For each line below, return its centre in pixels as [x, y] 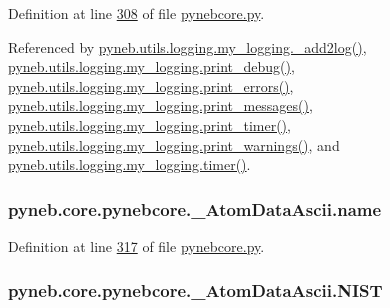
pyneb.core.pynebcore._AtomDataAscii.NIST [195, 290]
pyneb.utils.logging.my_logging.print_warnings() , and [174, 144]
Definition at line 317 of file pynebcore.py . [136, 245]
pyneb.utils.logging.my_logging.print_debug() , [151, 66]
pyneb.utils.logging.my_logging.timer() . [129, 164]
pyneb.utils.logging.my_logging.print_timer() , [149, 124]
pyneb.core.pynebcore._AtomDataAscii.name [195, 208]
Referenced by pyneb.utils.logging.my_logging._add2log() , [187, 46]
